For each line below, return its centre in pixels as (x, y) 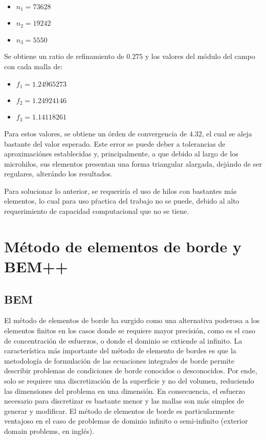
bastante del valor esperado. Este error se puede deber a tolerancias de (115, 143)
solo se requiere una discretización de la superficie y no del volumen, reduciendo (129, 380)
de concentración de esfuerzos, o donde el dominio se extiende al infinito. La (123, 340)
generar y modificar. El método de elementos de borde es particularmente (119, 411)
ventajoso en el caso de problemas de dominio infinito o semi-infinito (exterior (126, 421)
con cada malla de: (34, 66)
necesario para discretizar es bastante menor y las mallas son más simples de (124, 401)
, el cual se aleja (227, 133)
